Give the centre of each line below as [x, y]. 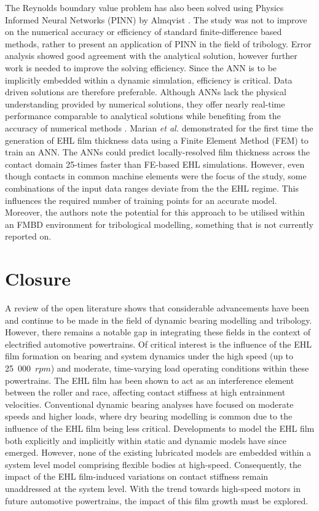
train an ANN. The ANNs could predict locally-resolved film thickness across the [158, 152]
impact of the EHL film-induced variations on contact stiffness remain [137, 476]
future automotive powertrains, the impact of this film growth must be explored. [157, 500]
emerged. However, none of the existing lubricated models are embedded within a [158, 452]
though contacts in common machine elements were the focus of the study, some [156, 176]
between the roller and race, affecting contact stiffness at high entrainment [145, 392]
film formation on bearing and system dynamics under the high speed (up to [149, 356]
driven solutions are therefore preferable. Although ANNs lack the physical [146, 92]
